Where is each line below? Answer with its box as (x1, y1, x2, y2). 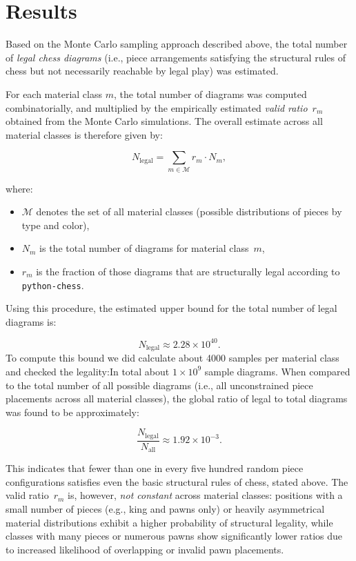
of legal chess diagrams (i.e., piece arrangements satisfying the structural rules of (6, 50, 346, 64)
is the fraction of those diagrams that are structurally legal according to (36, 264, 340, 278)
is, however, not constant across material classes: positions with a (68, 488, 343, 502)
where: (6, 181, 33, 195)
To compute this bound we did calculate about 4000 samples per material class (6, 351, 339, 365)
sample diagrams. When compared (204, 364, 350, 378)
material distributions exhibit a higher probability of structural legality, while (6, 515, 333, 529)
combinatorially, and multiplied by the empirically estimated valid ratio (6, 100, 308, 115)
